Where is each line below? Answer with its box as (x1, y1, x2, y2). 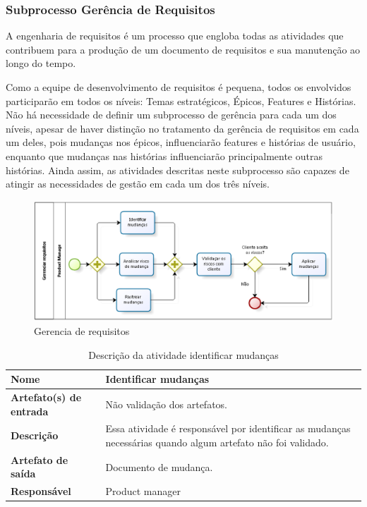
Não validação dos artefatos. (105, 396, 227, 411)
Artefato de (11, 452, 68, 467)
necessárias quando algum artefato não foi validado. (105, 435, 329, 449)
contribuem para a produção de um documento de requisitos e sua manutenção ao (6, 42, 361, 56)
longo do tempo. (6, 56, 76, 71)
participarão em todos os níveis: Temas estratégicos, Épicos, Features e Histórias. (6, 93, 356, 108)
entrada (11, 403, 49, 418)
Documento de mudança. (105, 459, 213, 474)
